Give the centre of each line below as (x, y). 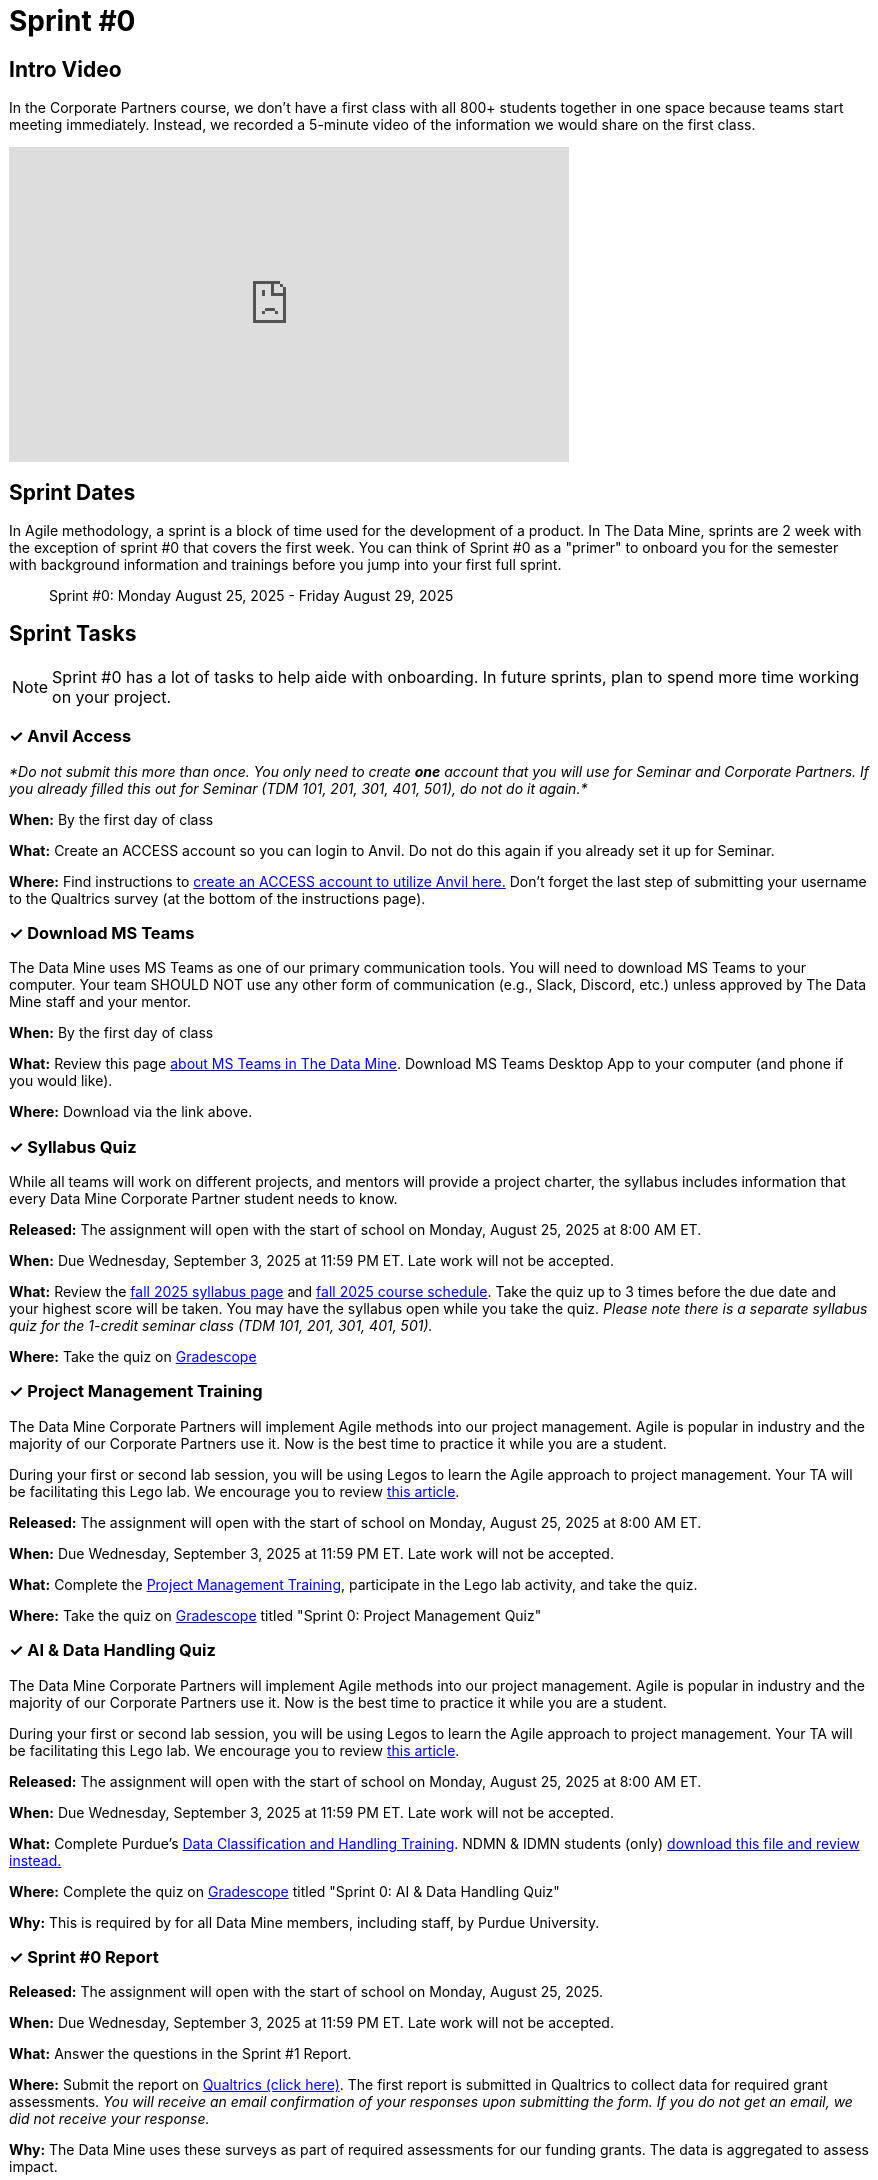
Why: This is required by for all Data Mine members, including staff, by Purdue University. (304, 1922)
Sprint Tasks (73, 634)
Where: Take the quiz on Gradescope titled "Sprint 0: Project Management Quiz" (275, 1615)
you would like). (61, 1081)
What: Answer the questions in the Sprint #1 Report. (180, 2054)
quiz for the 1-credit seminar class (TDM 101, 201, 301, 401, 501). (221, 1326)
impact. (33, 2167)
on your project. (112, 696)
